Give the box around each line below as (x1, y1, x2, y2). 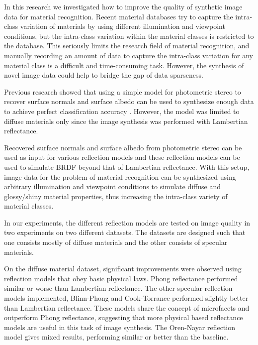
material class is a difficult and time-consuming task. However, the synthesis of (4, 60, 244, 70)
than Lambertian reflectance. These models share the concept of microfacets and (4, 302, 250, 313)
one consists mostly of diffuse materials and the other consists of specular (4, 237, 228, 247)
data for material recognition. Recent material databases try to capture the (4, 11, 233, 21)
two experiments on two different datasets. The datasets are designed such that (4, 227, 246, 237)
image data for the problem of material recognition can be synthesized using (4, 171, 236, 182)
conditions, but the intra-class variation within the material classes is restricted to (4, 30, 254, 41)
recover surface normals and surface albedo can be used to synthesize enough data (4, 96, 254, 107)
